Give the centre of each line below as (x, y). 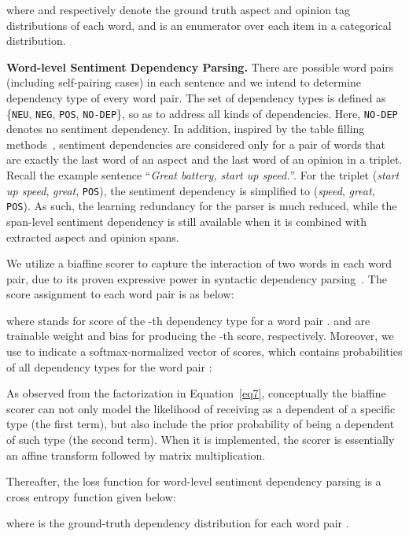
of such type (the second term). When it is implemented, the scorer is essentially (201, 440)
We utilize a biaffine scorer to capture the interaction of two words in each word (199, 263)
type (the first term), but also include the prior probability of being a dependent (201, 424)
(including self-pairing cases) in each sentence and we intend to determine (184, 82)
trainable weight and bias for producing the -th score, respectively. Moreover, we (200, 336)
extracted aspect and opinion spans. (93, 237)
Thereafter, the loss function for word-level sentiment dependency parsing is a (194, 481)
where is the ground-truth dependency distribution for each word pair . (178, 523)
